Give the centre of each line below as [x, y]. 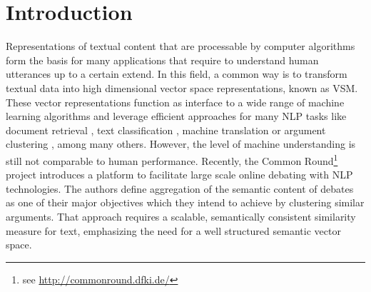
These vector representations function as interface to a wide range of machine [175, 102]
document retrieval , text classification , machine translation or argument [166, 130]
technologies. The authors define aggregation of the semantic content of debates [180, 188]
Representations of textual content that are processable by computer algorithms [181, 46]
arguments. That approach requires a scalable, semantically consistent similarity [181, 216]
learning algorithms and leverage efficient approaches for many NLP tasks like [176, 116]
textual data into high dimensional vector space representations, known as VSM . [182, 87]
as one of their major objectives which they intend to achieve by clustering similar [185, 202]
